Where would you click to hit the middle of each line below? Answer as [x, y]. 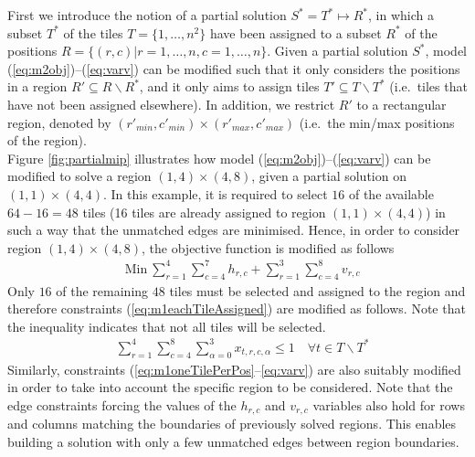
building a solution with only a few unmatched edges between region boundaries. [233, 441]
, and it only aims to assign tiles [229, 86]
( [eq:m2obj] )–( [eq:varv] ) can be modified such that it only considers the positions [234, 68]
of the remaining [102, 290]
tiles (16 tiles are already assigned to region [204, 212]
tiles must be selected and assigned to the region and [317, 290]
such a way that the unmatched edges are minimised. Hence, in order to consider [234, 230]
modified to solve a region [79, 176]
